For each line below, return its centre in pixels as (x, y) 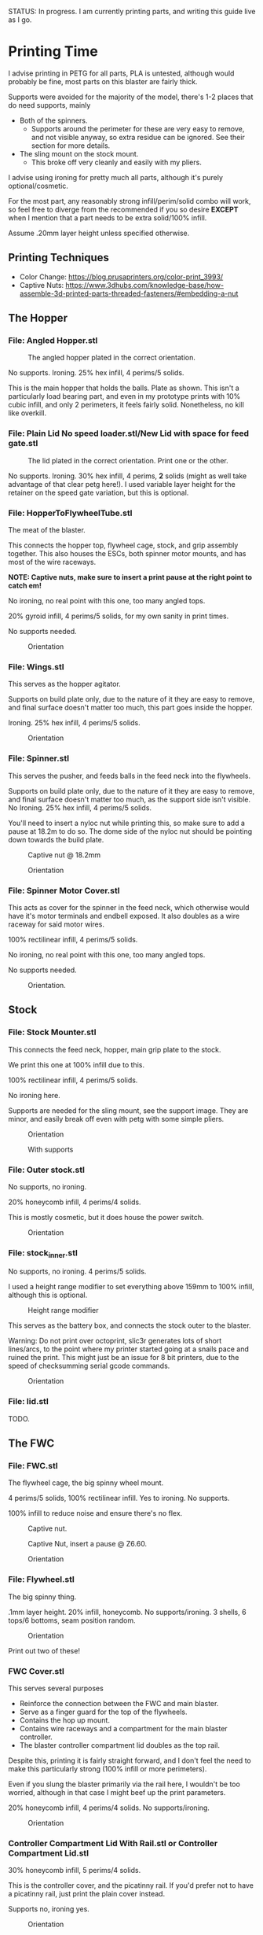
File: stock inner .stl (43, 1253)
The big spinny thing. (42, 1597)
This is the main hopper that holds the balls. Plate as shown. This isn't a (124, 388)
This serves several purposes (56, 1688)
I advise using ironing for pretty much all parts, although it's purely (116, 177)
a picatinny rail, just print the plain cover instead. (87, 1894)
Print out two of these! (44, 1650)
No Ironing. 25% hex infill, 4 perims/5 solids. (80, 807)
